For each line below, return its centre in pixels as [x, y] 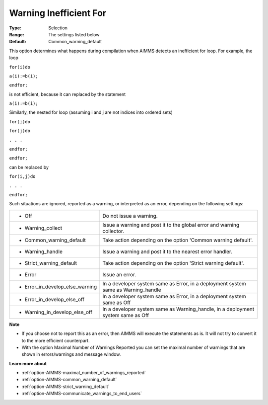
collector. [113, 231]
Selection [58, 28]
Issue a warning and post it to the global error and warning [171, 225]
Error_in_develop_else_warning [61, 287]
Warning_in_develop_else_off [59, 312]
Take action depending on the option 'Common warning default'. [178, 240]
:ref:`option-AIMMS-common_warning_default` [69, 380]
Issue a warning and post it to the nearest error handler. [167, 251]
